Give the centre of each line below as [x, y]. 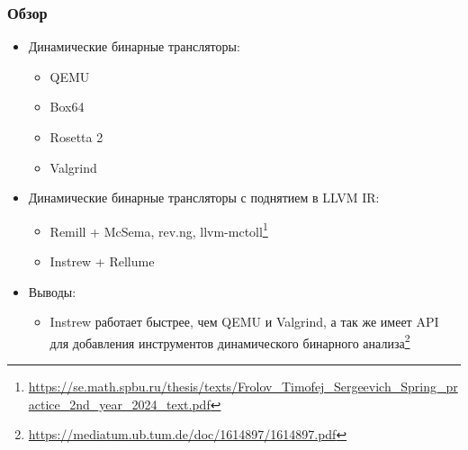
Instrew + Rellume [102, 261]
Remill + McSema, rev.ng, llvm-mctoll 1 [159, 229]
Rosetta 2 [76, 137]
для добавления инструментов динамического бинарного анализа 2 [230, 341]
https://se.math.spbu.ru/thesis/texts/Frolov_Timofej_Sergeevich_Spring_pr [243, 387]
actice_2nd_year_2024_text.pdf [119, 404]
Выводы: [52, 291]
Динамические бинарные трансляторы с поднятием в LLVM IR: [204, 198]
